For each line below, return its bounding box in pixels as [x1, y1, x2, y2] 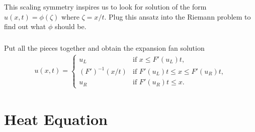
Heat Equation [4, 108, 108, 129]
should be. [54, 21, 87, 32]
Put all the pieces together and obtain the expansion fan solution [4, 42, 205, 53]
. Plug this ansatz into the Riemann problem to [104, 11, 251, 22]
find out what [4, 21, 46, 32]
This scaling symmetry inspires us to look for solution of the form [4, 1, 207, 12]
